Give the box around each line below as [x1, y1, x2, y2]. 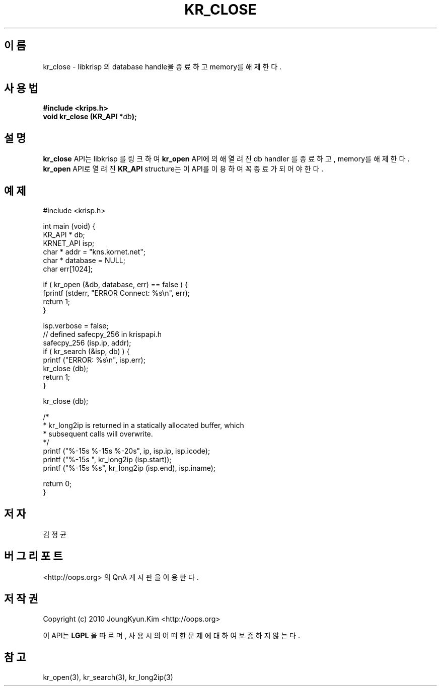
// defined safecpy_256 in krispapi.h [43, 330, 162, 339]
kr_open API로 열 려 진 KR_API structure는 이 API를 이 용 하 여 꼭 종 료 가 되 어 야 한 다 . [43, 164, 324, 174]
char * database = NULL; [43, 256, 125, 265]
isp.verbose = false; [43, 321, 109, 330]
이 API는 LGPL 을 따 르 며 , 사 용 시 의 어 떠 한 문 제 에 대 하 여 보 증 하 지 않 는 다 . [43, 631, 300, 640]
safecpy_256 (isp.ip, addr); [43, 338, 131, 348]
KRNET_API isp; [43, 239, 95, 248]
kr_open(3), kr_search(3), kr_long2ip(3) [43, 672, 173, 681]
